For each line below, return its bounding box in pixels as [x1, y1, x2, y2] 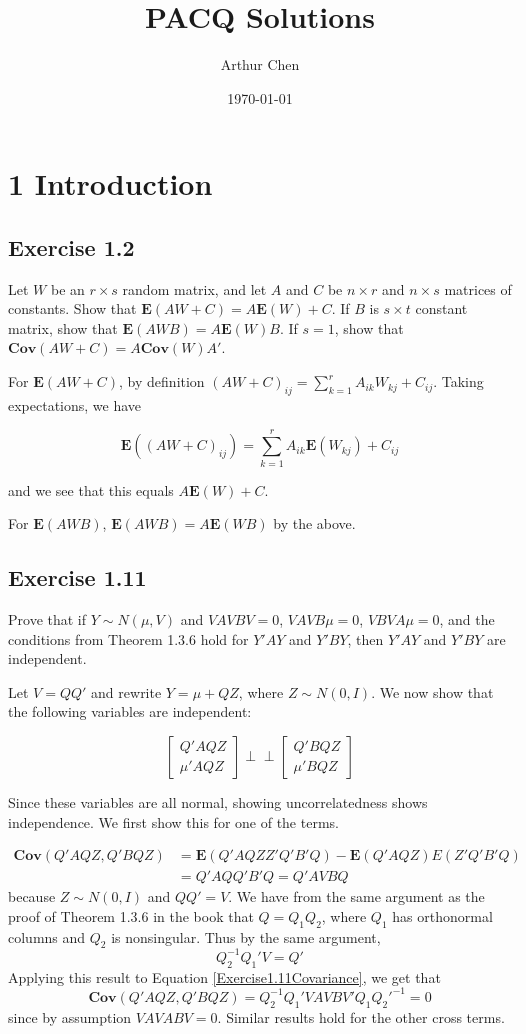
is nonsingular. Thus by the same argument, [111, 926, 381, 947]
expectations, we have [8, 394, 142, 415]
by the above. [273, 513, 356, 534]
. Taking [433, 371, 484, 392]
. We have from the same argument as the [228, 886, 485, 907]
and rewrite [91, 681, 162, 702]
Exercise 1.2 [8, 231, 135, 262]
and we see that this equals [8, 479, 174, 500]
